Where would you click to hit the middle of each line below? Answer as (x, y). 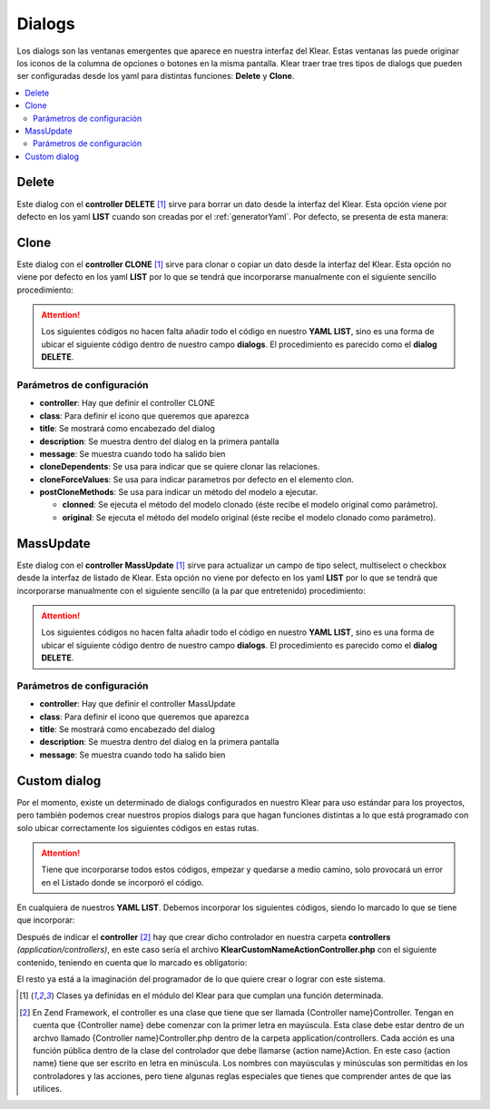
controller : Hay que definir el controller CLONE (127, 403)
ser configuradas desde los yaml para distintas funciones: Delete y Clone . (156, 76)
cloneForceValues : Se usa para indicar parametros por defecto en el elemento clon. (196, 479)
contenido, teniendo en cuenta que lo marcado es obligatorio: (132, 962)
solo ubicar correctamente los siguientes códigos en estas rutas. (138, 827)
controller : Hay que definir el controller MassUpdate (137, 704)
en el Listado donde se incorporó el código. (122, 882)
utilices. (48, 1089)
